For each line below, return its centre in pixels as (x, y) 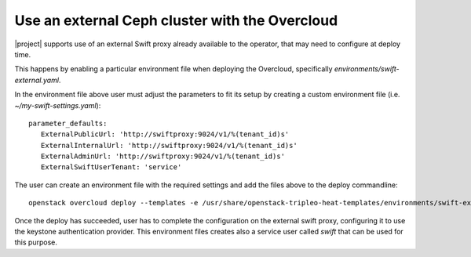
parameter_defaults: (68, 123)
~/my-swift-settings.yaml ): (58, 105)
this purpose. (36, 242)
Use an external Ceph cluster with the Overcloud (176, 20)
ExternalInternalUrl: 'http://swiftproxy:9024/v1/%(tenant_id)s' (169, 145)
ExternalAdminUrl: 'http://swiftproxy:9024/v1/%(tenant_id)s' (163, 156)
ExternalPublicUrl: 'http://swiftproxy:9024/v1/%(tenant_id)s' (165, 134)
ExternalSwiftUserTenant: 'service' (111, 167)
